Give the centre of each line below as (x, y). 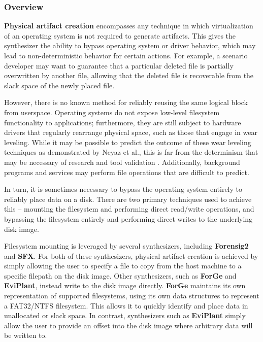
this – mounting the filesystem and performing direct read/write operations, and (129, 209)
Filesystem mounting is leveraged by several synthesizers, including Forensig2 (126, 246)
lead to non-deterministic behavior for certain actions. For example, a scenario (126, 55)
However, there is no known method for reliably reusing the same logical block (126, 102)
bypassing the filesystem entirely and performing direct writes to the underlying (128, 218)
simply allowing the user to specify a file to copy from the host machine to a (123, 266)
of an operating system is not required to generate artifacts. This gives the (120, 35)
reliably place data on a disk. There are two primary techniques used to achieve (128, 199)
